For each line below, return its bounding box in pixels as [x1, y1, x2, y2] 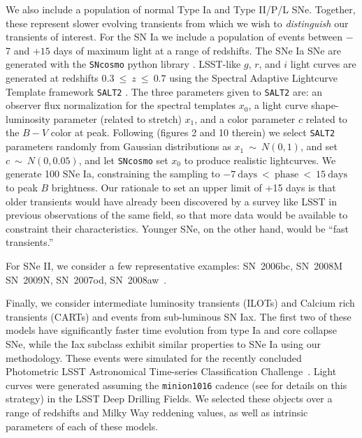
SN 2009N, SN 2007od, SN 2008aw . [6, 272, 167, 286]
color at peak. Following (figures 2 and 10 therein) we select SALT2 [50, 125, 335, 140]
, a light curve [248, 98, 308, 112]
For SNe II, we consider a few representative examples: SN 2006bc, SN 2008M [6, 258, 342, 272]
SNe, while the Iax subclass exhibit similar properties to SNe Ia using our [6, 336, 321, 351]
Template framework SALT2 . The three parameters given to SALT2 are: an [6, 84, 322, 98]
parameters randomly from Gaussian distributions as [6, 139, 231, 154]
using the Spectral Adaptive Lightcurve [169, 71, 338, 85]
